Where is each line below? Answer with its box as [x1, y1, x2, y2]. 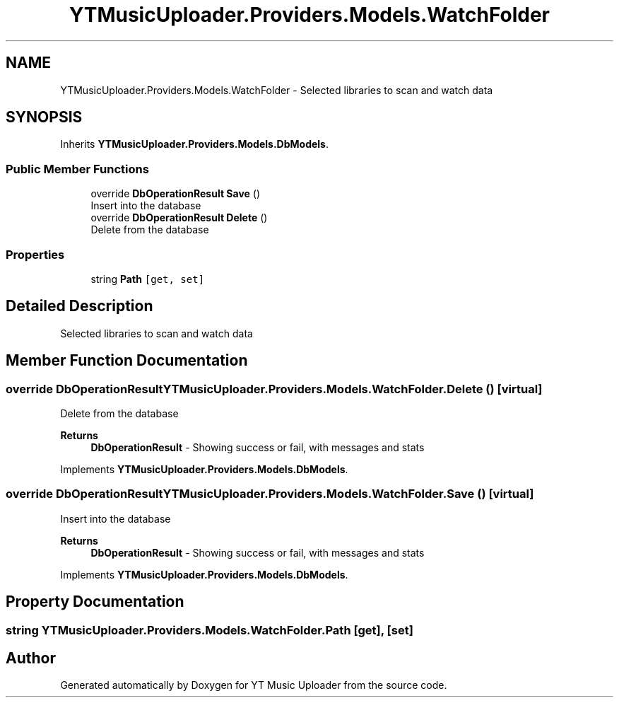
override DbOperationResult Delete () [90, 211, 268, 224]
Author [6, 649, 56, 668]
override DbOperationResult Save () [90, 187, 261, 200]
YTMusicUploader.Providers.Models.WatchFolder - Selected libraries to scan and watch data [60, 83, 493, 96]
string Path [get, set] [90, 272, 205, 285]
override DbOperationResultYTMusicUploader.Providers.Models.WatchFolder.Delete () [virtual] [6, 381, 543, 396]
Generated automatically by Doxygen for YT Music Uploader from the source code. [60, 679, 447, 692]
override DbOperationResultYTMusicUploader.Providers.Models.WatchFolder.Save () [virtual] [6, 487, 534, 501]
